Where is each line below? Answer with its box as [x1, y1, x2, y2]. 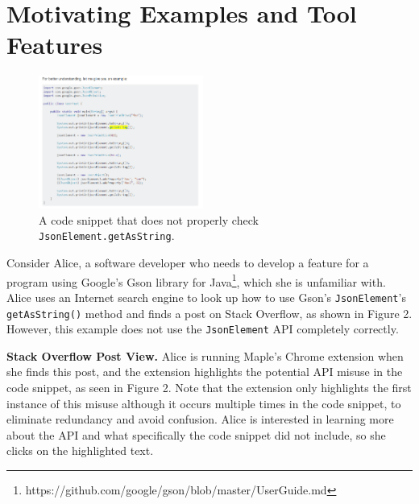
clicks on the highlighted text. [6, 442, 154, 459]
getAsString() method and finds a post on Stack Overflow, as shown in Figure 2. [6, 304, 413, 321]
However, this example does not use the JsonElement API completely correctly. [6, 320, 399, 337]
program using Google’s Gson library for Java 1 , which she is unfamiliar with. [6, 271, 386, 290]
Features [6, 28, 103, 61]
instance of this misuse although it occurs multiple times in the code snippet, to [6, 395, 401, 411]
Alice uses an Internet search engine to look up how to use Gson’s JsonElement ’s [6, 288, 406, 305]
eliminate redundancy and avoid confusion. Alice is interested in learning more [6, 411, 394, 428]
